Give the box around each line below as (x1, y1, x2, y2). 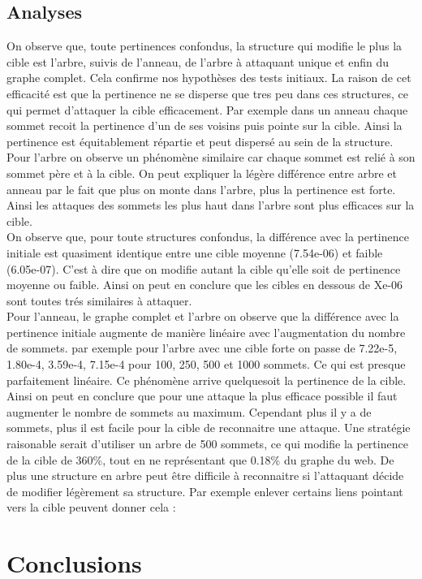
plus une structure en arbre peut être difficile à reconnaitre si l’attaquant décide (6, 467, 404, 484)
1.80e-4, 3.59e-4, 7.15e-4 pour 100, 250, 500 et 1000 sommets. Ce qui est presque (6, 356, 406, 373)
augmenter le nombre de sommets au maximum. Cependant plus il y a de (6, 403, 372, 420)
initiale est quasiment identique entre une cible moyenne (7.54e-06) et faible (6, 244, 383, 261)
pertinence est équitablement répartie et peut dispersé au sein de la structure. (6, 132, 394, 149)
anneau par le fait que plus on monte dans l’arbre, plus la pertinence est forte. (6, 180, 396, 197)
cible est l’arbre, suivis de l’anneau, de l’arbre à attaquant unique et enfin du (6, 53, 389, 70)
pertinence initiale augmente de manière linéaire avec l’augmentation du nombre (6, 323, 406, 340)
